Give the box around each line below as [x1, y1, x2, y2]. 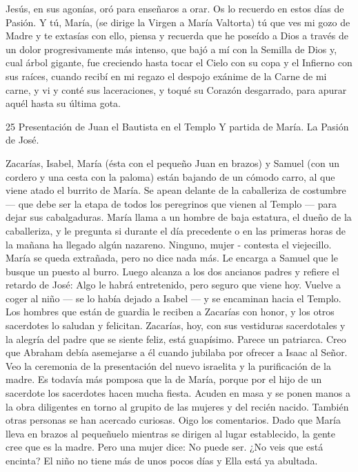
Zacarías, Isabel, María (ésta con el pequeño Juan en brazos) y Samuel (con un [6, 155, 339, 170]
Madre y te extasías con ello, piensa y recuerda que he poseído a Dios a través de [6, 28, 348, 43]
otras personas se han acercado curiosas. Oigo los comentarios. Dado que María [6, 413, 341, 427]
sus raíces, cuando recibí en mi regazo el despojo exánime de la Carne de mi [6, 68, 327, 83]
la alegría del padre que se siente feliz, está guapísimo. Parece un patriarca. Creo [6, 331, 346, 346]
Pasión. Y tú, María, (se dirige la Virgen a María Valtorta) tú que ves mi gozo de [6, 14, 350, 29]
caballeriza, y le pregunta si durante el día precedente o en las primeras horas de [6, 223, 346, 237]
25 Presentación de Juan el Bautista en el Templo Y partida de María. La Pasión [6, 119, 349, 133]
